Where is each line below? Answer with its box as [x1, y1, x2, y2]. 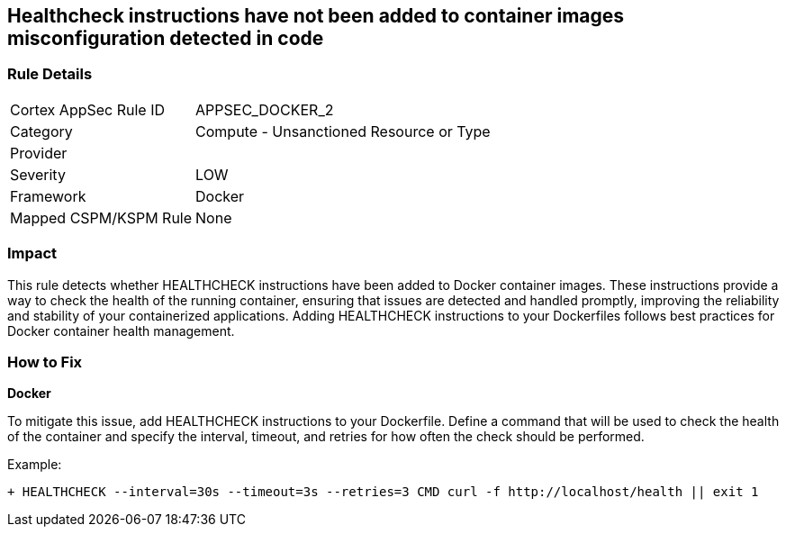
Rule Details [7, 65, 93, 84]
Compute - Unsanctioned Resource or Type [195, 122, 491, 140]
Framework [10, 186, 86, 205]
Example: [7, 457, 62, 473]
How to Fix [7, 352, 83, 371]
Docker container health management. [7, 322, 235, 339]
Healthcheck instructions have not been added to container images [7, 5, 625, 27]
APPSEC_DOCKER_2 [195, 100, 334, 119]
